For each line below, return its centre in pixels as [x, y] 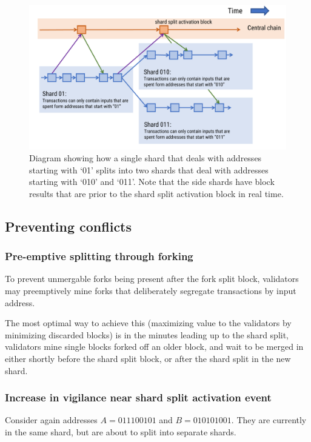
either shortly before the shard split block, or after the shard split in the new [148, 359]
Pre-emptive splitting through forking [99, 256]
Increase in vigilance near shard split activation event [138, 397]
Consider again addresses [51, 420]
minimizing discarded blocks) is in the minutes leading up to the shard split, [147, 334]
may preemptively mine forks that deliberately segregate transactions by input [151, 291]
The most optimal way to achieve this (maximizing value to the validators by [148, 323]
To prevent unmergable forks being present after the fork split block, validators [152, 279]
